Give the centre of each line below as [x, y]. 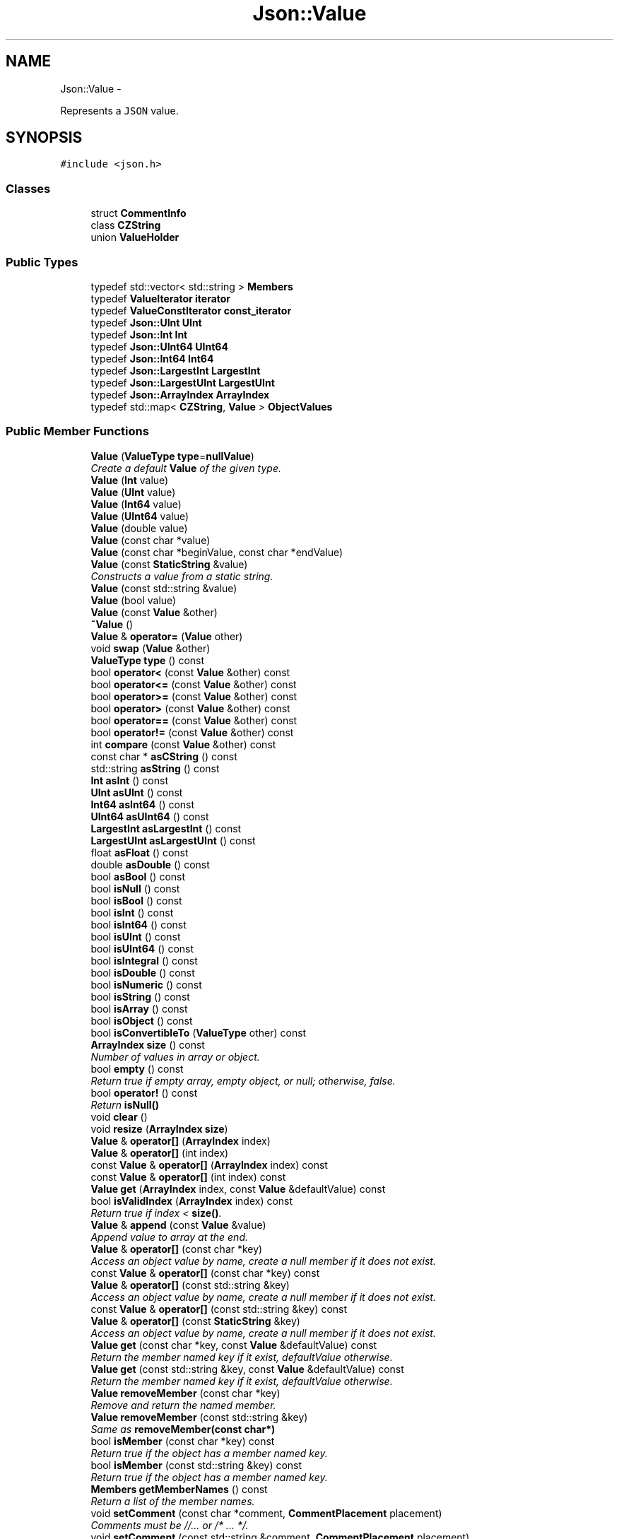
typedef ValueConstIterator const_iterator [191, 310]
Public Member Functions [77, 431]
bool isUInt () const [136, 936]
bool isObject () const [142, 1020]
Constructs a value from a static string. [182, 576]
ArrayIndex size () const [148, 1044]
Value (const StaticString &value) [169, 564]
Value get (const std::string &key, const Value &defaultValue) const [247, 1369]
